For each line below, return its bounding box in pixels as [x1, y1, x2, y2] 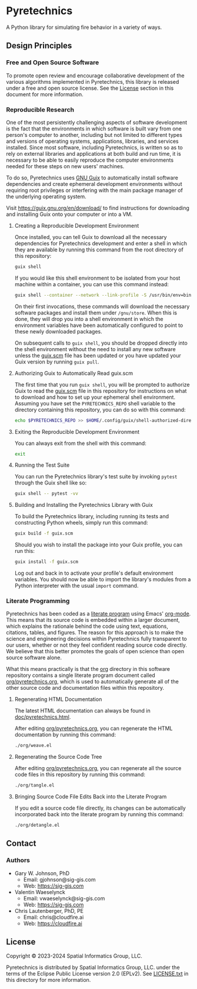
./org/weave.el [14, 742, 52, 749]
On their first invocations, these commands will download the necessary [14, 303, 190, 310]
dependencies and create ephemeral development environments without [6, 180, 182, 187]
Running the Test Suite [14, 461, 70, 469]
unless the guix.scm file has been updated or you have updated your [14, 352, 181, 359]
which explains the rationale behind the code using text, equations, [6, 623, 169, 630]
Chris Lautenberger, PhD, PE [14, 907, 84, 914]
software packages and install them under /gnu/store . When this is [14, 309, 178, 316]
